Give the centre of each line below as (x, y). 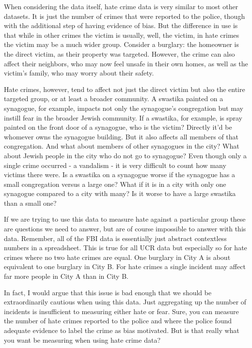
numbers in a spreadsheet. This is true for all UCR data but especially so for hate (126, 248)
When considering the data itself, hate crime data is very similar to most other (121, 6)
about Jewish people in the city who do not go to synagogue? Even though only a (126, 155)
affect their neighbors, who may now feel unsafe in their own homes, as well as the (126, 63)
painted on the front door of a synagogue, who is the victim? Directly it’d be (118, 127)
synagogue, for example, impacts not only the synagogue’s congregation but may (124, 108)
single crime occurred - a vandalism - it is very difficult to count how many (115, 165)
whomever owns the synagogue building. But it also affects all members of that (121, 136)
